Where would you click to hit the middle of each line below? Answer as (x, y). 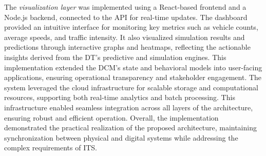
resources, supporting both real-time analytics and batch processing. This (120, 97)
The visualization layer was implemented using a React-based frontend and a (125, 7)
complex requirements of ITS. (51, 148)
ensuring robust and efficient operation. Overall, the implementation (111, 117)
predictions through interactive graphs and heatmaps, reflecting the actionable (127, 47)
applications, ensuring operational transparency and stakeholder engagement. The (133, 77)
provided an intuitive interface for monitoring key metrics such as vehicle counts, (131, 27)
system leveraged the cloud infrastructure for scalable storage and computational (131, 87)
